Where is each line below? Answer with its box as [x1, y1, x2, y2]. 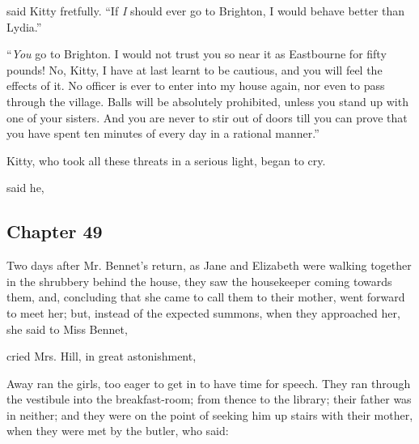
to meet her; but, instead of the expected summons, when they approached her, [6, 304, 400, 321]
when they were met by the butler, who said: [6, 422, 229, 439]
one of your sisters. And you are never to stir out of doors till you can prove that [6, 109, 408, 126]
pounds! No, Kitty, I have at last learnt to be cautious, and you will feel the [6, 61, 383, 78]
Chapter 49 [6, 219, 103, 244]
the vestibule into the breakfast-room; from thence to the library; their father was [6, 391, 412, 408]
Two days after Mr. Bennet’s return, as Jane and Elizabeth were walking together [6, 257, 412, 274]
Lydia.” [6, 18, 42, 35]
